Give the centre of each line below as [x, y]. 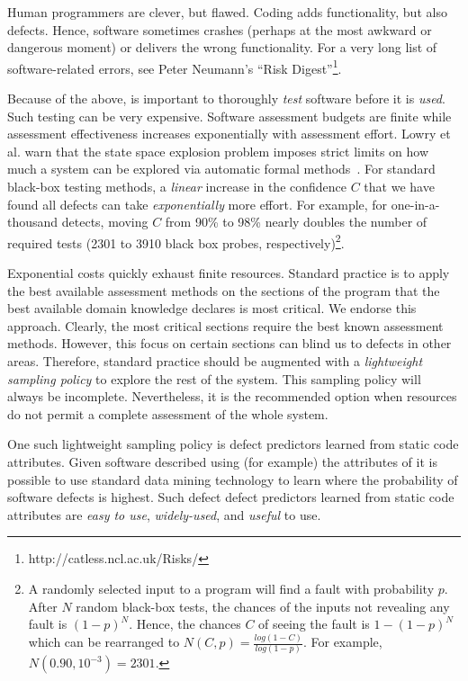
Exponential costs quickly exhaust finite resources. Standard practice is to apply [229, 273]
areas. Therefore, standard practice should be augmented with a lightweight [215, 361]
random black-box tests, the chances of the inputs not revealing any [263, 606]
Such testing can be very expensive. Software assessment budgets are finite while [229, 116]
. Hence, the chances [185, 624]
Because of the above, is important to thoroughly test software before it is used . [226, 99]
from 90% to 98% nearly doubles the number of [296, 222]
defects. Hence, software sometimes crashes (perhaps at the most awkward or [220, 29]
